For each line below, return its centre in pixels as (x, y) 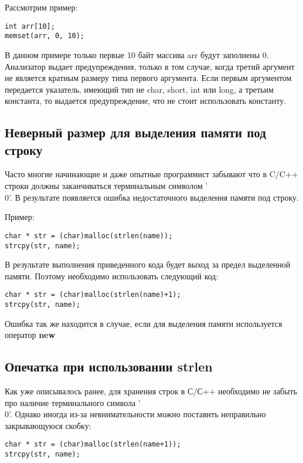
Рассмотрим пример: (41, 7)
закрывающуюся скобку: (48, 425)
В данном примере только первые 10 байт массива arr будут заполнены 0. (137, 54)
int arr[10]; (30, 26)
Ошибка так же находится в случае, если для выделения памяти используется (144, 323)
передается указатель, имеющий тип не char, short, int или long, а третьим (139, 89)
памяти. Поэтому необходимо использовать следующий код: (112, 276)
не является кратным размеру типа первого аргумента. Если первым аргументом (148, 78)
